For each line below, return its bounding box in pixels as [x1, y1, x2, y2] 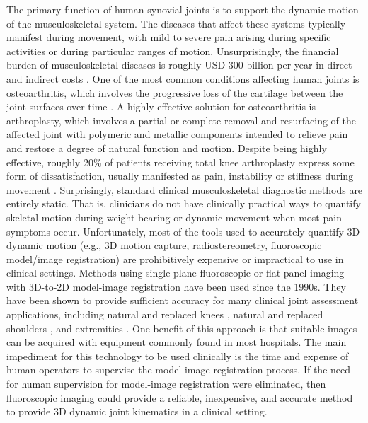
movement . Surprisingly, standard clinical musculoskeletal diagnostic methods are [6, 182, 363, 197]
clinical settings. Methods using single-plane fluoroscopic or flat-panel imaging [6, 265, 345, 280]
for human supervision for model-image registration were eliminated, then [6, 376, 326, 391]
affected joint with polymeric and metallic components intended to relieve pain [6, 127, 348, 141]
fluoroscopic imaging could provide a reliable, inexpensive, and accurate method [6, 390, 353, 405]
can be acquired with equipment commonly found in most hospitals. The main [6, 335, 347, 349]
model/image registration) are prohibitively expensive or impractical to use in [6, 251, 344, 266]
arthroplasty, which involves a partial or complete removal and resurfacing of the [6, 112, 357, 127]
